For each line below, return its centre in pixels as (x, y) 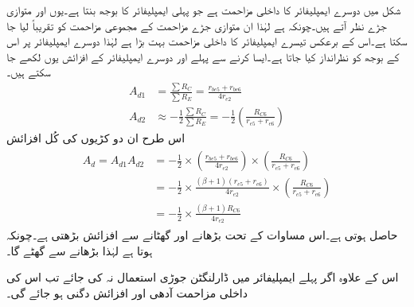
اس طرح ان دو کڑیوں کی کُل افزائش (96, 137)
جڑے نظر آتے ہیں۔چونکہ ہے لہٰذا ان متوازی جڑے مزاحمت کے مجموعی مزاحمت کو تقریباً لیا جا (197, 25)
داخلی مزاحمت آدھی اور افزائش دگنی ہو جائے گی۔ (127, 293)
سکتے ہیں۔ (29, 72)
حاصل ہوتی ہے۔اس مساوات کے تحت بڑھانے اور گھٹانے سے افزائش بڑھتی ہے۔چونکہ (202, 235)
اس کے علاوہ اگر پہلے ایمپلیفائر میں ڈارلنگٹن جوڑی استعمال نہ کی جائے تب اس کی (203, 277)
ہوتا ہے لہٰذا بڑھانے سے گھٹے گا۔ (80, 250)
